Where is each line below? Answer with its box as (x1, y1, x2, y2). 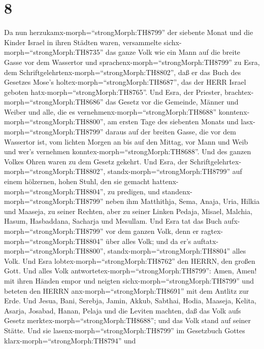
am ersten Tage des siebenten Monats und (108, 116, 239, 127)
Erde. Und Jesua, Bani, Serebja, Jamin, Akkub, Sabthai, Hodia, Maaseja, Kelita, (4, 295, 256, 306)
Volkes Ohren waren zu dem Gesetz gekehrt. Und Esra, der (4, 156, 188, 166)
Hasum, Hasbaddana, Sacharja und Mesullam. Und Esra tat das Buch (4, 216, 222, 226)
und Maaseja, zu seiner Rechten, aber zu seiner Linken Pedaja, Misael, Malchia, (4, 205, 253, 216)
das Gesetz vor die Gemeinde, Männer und (106, 96, 239, 107)
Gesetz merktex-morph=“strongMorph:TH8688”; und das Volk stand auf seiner (4, 315, 251, 326)
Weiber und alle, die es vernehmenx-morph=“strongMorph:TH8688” (4, 106, 217, 117)
